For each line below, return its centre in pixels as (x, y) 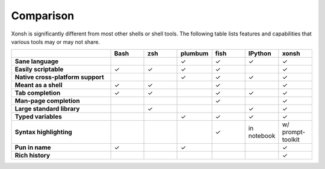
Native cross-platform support (60, 77)
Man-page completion (48, 101)
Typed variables (39, 117)
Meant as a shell (39, 85)
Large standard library (47, 109)
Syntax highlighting (43, 132)
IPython (260, 54)
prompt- (294, 132)
